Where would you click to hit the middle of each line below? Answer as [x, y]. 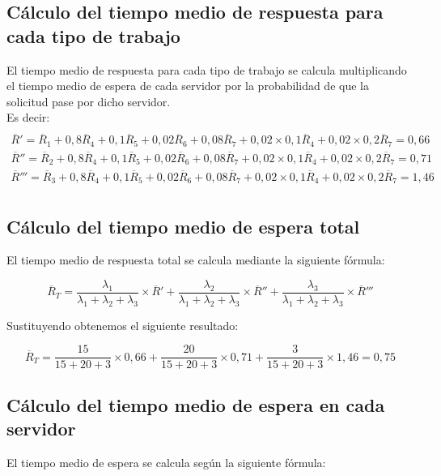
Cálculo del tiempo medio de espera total [183, 226]
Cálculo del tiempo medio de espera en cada [196, 404]
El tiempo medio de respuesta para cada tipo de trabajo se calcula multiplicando [207, 69]
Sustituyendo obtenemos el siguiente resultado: [123, 325]
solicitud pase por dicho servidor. [89, 101]
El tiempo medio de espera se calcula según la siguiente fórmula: [166, 463]
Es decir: [28, 117]
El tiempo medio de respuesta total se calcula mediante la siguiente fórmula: [196, 260]
